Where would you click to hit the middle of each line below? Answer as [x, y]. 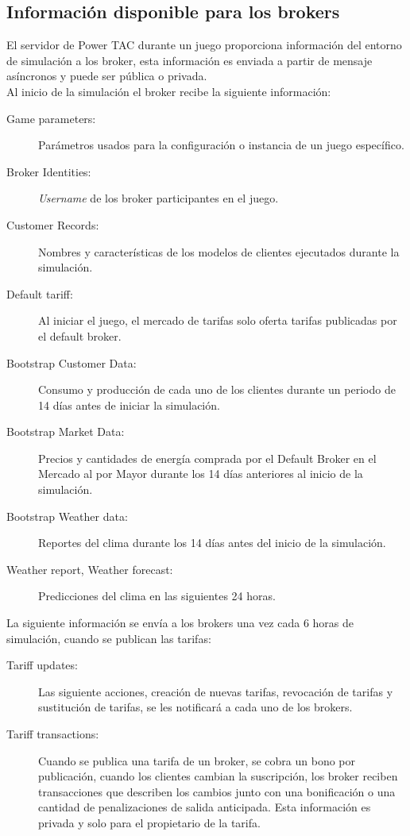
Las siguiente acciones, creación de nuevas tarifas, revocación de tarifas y [216, 691]
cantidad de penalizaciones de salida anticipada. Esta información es [205, 807]
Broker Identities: [49, 171]
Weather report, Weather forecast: [90, 569]
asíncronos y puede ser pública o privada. [107, 76]
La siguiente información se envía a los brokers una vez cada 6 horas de [180, 623]
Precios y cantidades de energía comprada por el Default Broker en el [207, 458]
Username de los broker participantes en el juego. [159, 198]
